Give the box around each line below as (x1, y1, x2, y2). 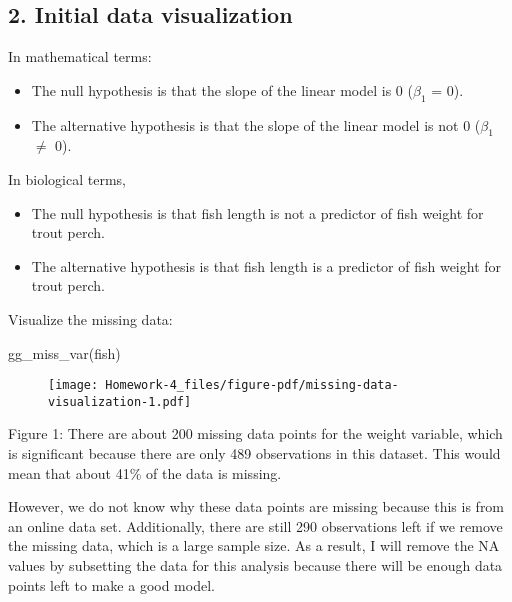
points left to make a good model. (8, 574, 215, 595)
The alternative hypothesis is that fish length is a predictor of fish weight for (31, 255, 502, 276)
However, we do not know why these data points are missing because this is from (8, 496, 505, 517)
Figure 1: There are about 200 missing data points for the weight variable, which (8, 423, 503, 444)
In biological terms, (8, 168, 126, 189)
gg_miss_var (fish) (8, 342, 121, 363)
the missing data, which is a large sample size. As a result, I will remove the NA (8, 535, 500, 556)
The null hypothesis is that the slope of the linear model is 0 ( (31, 79, 413, 100)
